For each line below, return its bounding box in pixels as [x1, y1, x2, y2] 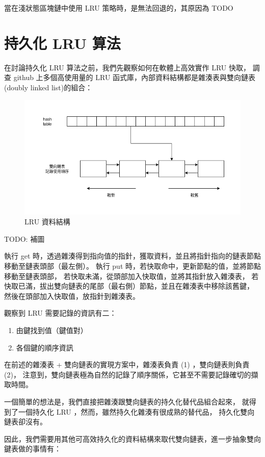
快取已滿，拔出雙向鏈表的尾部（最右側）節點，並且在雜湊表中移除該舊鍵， [4, 281, 254, 291]
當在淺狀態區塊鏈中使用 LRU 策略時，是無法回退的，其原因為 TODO [4, 3, 233, 13]
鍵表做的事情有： [4, 443, 61, 454]
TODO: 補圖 [4, 233, 45, 244]
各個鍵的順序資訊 [16, 342, 73, 352]
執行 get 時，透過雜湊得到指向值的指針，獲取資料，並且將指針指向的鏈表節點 [4, 250, 261, 261]
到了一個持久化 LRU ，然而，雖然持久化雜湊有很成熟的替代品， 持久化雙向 [4, 406, 255, 417]
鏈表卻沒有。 [4, 416, 47, 427]
